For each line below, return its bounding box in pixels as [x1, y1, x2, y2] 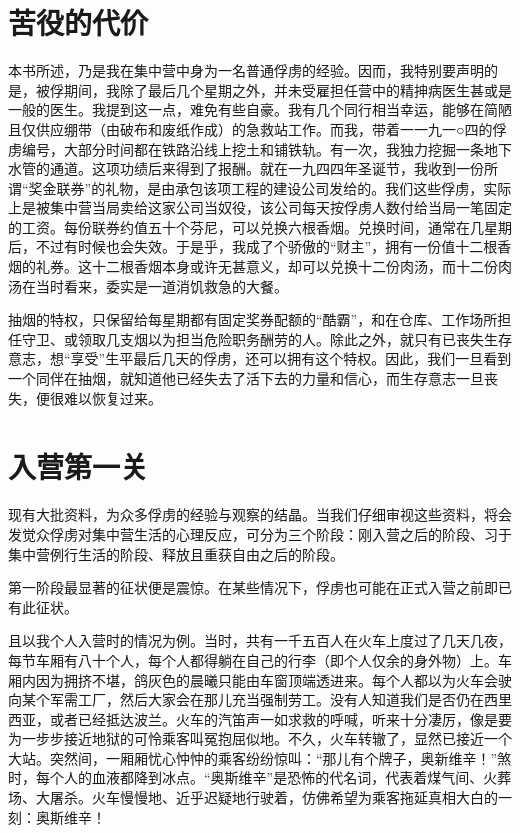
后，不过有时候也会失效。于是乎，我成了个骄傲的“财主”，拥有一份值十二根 [8, 236, 498, 257]
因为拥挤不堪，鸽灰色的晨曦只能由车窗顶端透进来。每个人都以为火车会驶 [35, 669, 512, 690]
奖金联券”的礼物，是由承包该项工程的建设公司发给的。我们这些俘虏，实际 [28, 177, 512, 198]
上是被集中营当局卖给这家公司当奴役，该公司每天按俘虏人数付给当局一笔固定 [8, 197, 512, 218]
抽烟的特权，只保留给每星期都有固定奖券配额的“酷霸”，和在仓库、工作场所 [8, 309, 498, 330]
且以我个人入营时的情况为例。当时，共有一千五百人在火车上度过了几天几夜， [8, 630, 512, 651]
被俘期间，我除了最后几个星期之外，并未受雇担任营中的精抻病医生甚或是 [35, 79, 512, 100]
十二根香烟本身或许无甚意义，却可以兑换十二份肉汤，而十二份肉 [91, 256, 512, 277]
